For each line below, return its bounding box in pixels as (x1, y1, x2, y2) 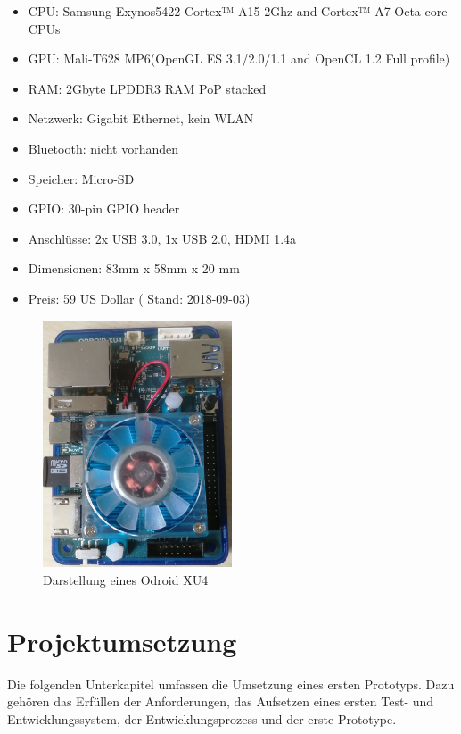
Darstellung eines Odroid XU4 (43, 571, 209, 589)
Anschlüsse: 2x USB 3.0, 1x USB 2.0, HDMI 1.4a (28, 229, 297, 247)
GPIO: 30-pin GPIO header (28, 199, 180, 218)
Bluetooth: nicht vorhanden (28, 138, 179, 157)
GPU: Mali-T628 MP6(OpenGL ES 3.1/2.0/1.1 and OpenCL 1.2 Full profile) (28, 49, 450, 68)
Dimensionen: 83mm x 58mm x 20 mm (28, 259, 240, 278)
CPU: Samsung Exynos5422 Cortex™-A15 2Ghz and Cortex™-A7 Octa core (28, 2, 448, 20)
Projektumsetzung (7, 622, 237, 659)
